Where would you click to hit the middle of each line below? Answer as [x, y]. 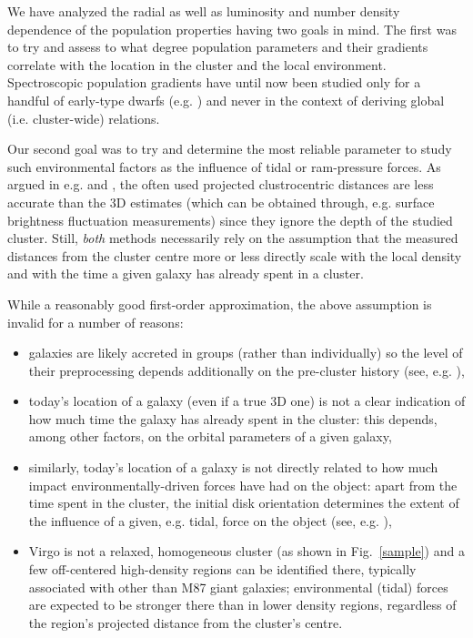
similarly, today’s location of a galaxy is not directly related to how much [233, 467]
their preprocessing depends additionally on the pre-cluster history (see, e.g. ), [247, 370]
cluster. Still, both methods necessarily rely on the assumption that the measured [233, 238]
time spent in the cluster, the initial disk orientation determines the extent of [244, 503]
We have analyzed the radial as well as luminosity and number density [204, 11]
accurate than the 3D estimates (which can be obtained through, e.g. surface [221, 202]
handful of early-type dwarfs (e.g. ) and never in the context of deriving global [226, 100]
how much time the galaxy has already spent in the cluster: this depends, [233, 418]
